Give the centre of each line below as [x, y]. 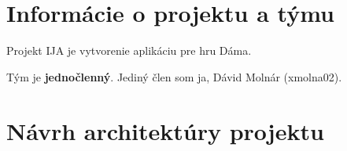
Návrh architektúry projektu [165, 130]
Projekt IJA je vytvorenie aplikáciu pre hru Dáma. [129, 50]
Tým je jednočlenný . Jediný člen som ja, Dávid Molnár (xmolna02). [174, 76]
